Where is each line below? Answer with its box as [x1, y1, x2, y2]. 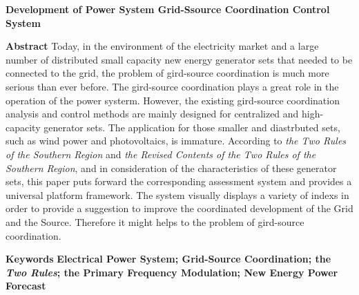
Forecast [6, 278, 46, 293]
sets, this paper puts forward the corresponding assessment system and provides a [6, 174, 352, 189]
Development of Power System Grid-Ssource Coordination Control [6, 2, 330, 16]
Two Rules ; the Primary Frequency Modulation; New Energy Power [6, 265, 338, 279]
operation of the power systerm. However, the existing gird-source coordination [6, 93, 340, 107]
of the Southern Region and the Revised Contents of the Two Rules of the [6, 146, 316, 161]
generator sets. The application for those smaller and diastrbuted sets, [43, 120, 340, 134]
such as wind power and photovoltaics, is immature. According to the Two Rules [6, 133, 347, 148]
